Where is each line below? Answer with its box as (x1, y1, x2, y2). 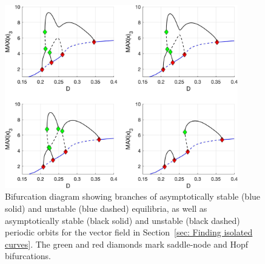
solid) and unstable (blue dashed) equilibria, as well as (5, 202, 207, 215)
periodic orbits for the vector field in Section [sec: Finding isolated (5, 226, 253, 239)
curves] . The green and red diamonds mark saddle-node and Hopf (5, 237, 248, 250)
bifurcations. (5, 249, 51, 262)
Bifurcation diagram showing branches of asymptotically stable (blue (5, 190, 261, 203)
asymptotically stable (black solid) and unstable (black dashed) (5, 214, 240, 226)
